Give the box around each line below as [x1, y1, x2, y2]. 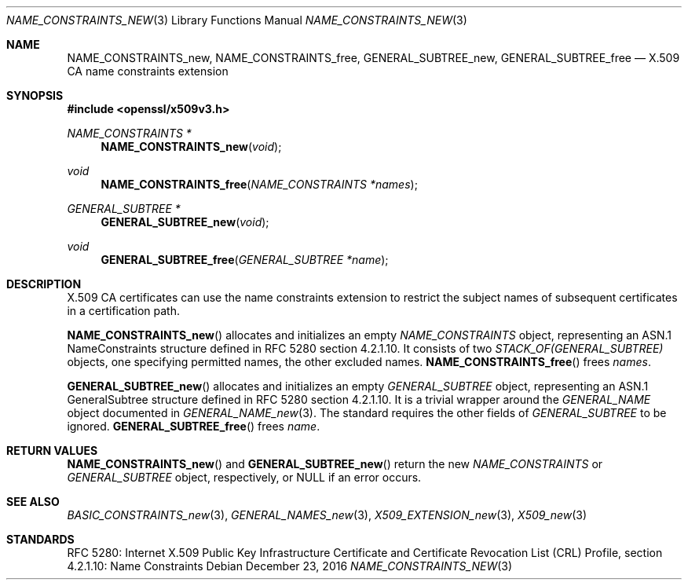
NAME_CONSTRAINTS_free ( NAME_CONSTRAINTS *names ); [101, 178, 418, 191]
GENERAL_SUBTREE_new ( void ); [101, 215, 269, 229]
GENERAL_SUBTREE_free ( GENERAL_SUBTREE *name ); [101, 253, 389, 266]
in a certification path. [67, 304, 181, 317]
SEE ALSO [6, 495, 60, 508]
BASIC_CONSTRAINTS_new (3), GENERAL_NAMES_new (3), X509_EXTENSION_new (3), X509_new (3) [67, 508, 587, 522]
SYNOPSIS [6, 89, 64, 102]
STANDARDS [6, 533, 75, 546]
